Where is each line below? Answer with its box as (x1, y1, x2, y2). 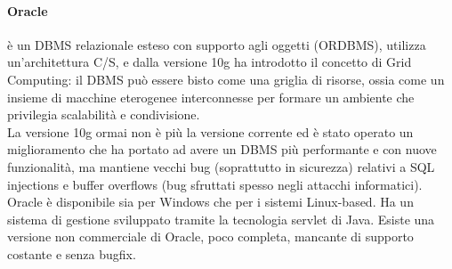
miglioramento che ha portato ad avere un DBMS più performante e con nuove (7, 140, 437, 159)
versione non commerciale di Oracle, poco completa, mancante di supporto (7, 227, 414, 246)
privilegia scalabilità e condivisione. (7, 105, 200, 124)
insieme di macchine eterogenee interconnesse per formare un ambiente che (7, 87, 415, 106)
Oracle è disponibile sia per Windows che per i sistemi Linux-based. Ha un (7, 192, 414, 211)
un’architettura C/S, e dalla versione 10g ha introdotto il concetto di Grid (7, 53, 412, 71)
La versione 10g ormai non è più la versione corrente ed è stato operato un (7, 122, 414, 141)
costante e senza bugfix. (7, 244, 136, 263)
